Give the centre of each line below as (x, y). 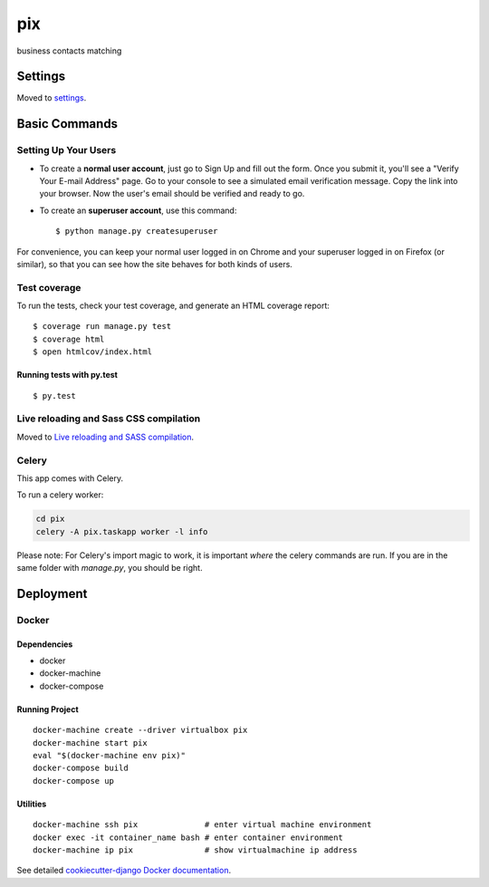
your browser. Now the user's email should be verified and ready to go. (172, 194)
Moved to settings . (52, 98)
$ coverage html (69, 339)
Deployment (52, 593)
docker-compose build (81, 768)
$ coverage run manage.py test (102, 327)
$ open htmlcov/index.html (93, 352)
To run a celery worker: (60, 495)
